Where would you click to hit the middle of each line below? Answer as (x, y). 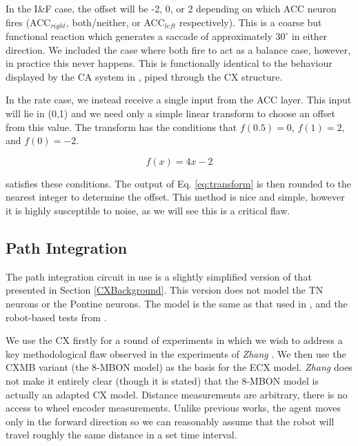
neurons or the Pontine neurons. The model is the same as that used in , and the (177, 303)
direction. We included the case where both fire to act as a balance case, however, (178, 49)
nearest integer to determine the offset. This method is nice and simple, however (175, 197)
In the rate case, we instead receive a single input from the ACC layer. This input (179, 100)
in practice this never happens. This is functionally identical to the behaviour (169, 63)
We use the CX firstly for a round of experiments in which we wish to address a (174, 340)
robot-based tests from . (56, 317)
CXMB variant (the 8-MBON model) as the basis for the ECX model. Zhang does (179, 367)
